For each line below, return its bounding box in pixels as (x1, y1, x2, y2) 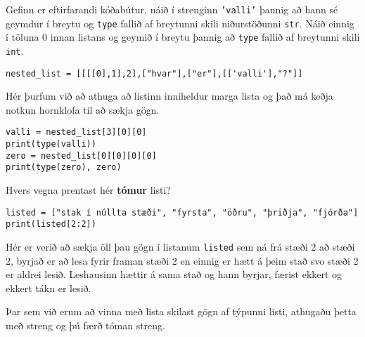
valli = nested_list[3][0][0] (6, 127, 147, 138)
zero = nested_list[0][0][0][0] (6, 150, 157, 161)
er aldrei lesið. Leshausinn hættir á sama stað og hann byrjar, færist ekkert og (6, 267, 342, 282)
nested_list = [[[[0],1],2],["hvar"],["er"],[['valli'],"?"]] (6, 68, 303, 79)
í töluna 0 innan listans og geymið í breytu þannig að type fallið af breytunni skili (6, 29, 360, 44)
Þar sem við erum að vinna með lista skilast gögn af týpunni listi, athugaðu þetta (6, 304, 357, 319)
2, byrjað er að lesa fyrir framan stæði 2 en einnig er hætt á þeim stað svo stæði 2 (6, 253, 359, 267)
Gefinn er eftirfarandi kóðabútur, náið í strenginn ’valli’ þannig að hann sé (6, 2, 338, 16)
